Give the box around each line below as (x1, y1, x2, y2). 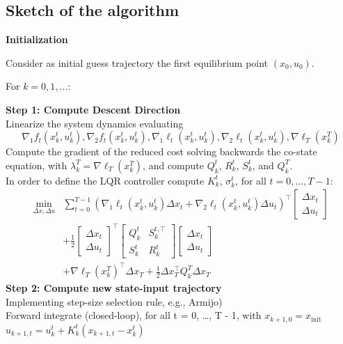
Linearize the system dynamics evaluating (6, 116, 184, 130)
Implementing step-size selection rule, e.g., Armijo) (6, 294, 223, 308)
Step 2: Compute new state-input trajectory (6, 281, 222, 295)
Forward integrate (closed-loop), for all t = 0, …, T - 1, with (6, 308, 262, 322)
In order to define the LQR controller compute (6, 173, 205, 187)
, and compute (143, 157, 204, 172)
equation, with (6, 157, 67, 172)
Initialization (6, 32, 68, 47)
